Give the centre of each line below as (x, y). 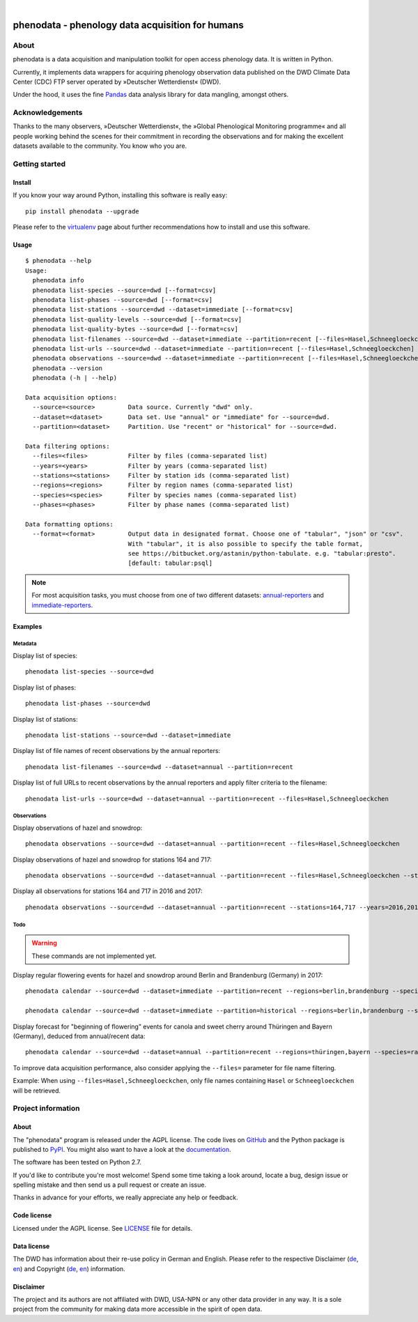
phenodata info (58, 280)
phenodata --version (68, 368)
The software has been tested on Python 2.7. (77, 1162)
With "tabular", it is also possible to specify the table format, (246, 544)
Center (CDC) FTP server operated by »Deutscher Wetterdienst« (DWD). (117, 82)
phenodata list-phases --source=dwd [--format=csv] (122, 299)
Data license (31, 1246)
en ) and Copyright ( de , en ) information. (69, 1268)
